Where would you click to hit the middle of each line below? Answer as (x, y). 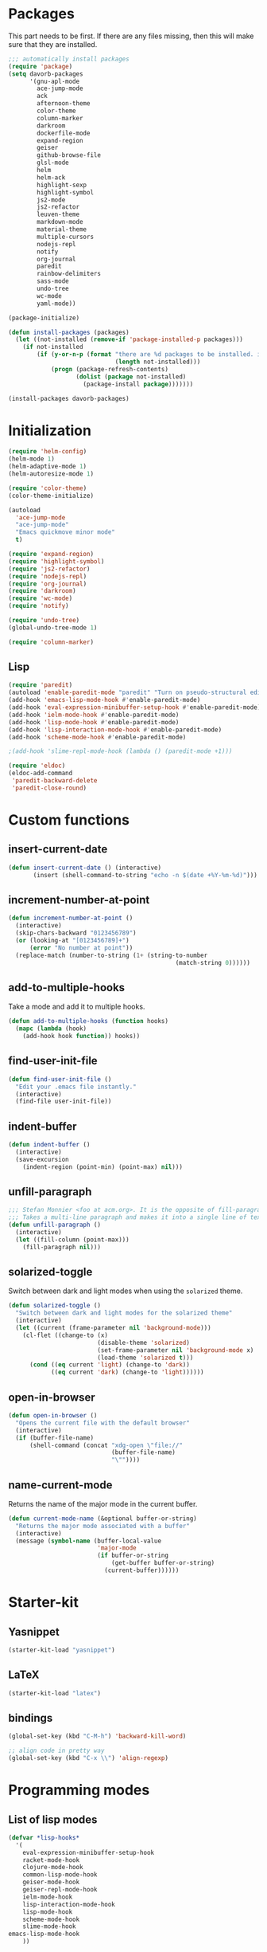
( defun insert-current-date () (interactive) (85, 868)
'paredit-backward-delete (54, 781)
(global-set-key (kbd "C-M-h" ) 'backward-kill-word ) (97, 1736)
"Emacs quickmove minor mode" (65, 532)
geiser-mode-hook (51, 1882)
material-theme (62, 229)
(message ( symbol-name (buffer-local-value (88, 1541)
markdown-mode (60, 222)
